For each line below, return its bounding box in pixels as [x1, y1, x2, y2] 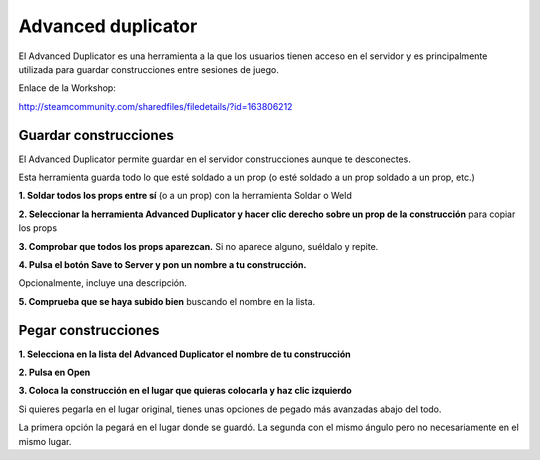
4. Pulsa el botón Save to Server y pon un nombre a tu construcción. [18, 258, 307, 270]
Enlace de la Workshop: [18, 82, 117, 94]
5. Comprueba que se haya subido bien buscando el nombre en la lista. [18, 295, 316, 307]
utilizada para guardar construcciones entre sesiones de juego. [18, 63, 279, 75]
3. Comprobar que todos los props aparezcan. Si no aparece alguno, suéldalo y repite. [18, 240, 379, 252]
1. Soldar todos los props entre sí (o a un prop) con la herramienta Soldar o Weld [18, 190, 352, 202]
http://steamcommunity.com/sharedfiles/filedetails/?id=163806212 [18, 100, 293, 112]
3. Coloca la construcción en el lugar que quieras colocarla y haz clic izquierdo [18, 385, 352, 397]
